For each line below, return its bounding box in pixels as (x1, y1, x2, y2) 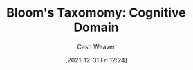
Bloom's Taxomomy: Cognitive (6, 5, 186, 21)
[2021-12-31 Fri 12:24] (65, 55, 127, 64)
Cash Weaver (77, 42, 116, 51)
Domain (73, 19, 120, 35)
